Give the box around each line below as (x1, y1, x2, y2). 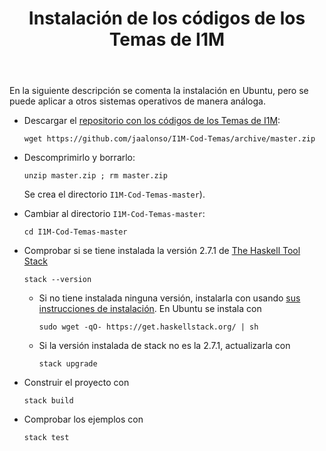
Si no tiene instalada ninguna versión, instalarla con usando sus (38, 292, 301, 304)
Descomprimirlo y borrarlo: (23, 152, 136, 164)
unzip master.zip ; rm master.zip (23, 171, 168, 181)
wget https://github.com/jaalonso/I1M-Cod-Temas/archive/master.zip (23, 134, 316, 144)
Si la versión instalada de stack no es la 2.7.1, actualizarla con (38, 340, 291, 352)
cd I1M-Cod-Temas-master (23, 227, 128, 237)
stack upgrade (38, 359, 98, 369)
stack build (23, 396, 74, 406)
